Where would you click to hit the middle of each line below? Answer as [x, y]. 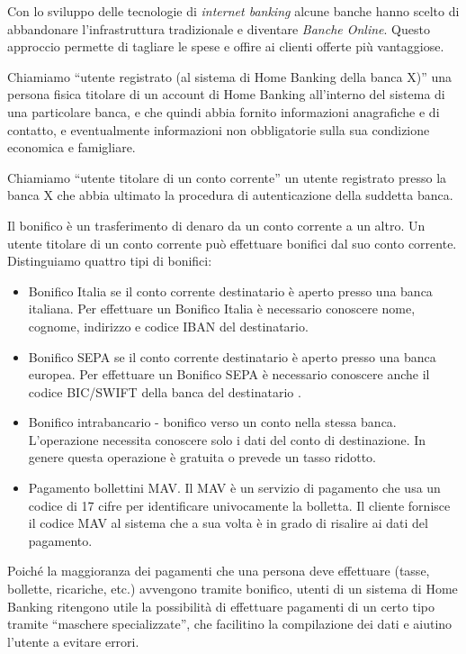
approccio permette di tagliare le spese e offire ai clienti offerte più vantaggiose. [226, 46]
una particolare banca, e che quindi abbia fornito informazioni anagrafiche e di [224, 111]
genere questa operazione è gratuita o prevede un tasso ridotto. [202, 457]
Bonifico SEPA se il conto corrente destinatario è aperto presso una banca [232, 356]
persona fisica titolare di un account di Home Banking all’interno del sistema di [226, 94]
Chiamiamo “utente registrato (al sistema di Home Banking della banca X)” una [229, 76]
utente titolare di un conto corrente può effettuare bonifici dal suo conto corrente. [232, 243]
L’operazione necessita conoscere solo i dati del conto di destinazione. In [227, 439]
